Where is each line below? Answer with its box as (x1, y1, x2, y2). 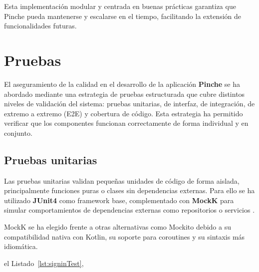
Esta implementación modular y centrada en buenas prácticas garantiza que (4, 1, 236, 11)
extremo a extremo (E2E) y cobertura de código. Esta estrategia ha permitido (4, 108, 243, 118)
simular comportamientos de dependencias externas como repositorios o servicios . (4, 205, 255, 215)
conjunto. (4, 127, 32, 138)
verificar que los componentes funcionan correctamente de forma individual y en (4, 118, 249, 128)
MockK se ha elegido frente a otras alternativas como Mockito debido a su (4, 222, 231, 232)
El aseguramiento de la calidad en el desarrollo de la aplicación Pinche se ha (4, 78, 241, 89)
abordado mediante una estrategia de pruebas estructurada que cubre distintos (4, 88, 245, 99)
